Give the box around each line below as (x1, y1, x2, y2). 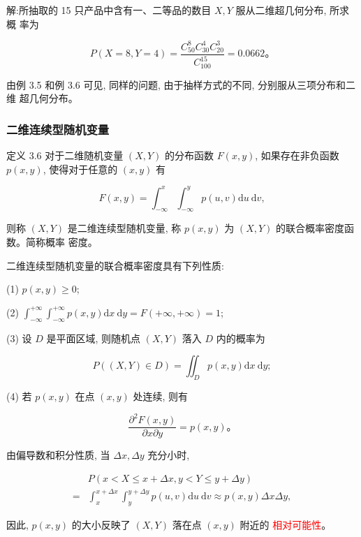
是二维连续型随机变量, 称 (67, 221, 182, 235)
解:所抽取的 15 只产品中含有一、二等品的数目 (6, 3, 212, 17)
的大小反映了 (71, 517, 131, 532)
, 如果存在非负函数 (255, 147, 339, 162)
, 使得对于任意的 (43, 161, 118, 176)
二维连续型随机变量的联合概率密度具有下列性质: (6, 258, 224, 272)
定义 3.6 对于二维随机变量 (6, 147, 124, 162)
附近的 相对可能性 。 (240, 517, 332, 532)
